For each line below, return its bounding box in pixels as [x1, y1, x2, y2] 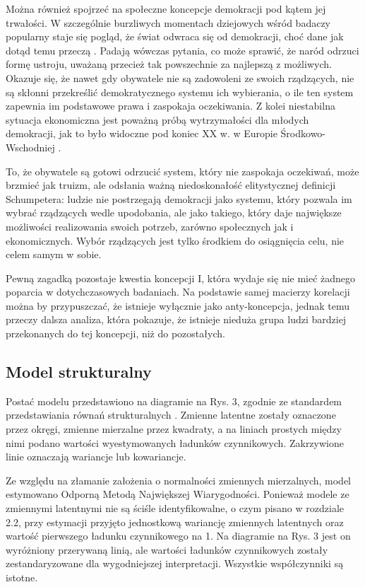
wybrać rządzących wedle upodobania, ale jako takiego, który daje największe [6, 205, 342, 220]
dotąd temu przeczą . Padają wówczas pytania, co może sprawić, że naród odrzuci [6, 42, 359, 57]
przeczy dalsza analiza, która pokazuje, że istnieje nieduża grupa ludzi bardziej [6, 312, 347, 327]
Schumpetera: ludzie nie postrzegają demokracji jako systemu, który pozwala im [6, 191, 352, 206]
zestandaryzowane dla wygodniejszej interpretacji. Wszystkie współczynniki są [6, 556, 344, 571]
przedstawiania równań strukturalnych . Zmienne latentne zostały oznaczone [6, 407, 336, 422]
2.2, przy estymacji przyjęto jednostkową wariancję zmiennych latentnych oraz [6, 514, 344, 529]
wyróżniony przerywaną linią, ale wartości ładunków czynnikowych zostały [6, 542, 328, 557]
